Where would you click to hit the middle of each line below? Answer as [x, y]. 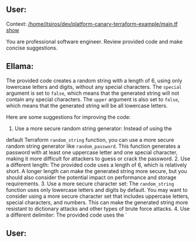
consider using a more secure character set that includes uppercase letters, [98, 196]
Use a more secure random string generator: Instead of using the [93, 128]
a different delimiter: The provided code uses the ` [67, 215]
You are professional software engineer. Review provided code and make [94, 41]
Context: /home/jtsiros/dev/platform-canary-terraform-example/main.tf [92, 24]
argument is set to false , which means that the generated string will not [93, 93]
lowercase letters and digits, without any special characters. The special [94, 87]
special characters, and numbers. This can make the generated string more [97, 202]
